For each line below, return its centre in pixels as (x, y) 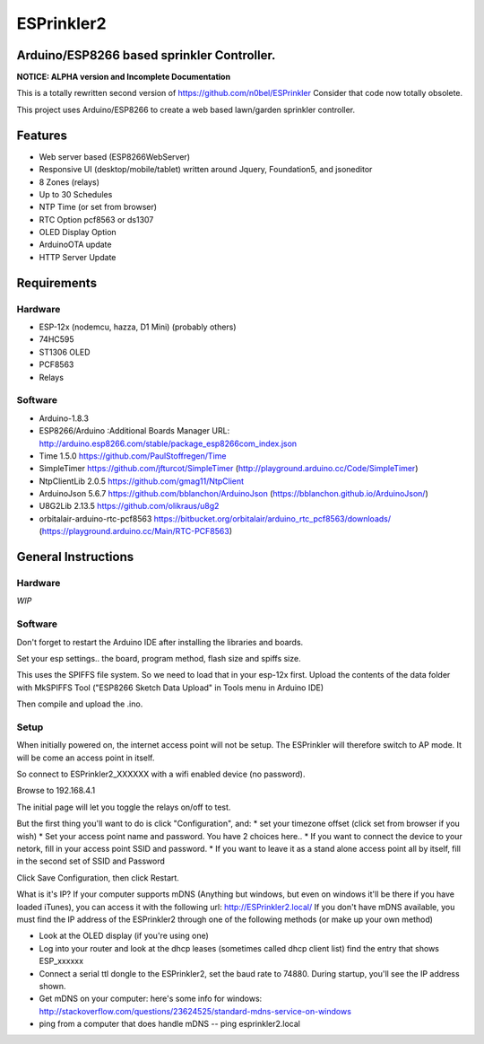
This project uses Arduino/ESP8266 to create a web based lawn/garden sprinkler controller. (186, 110)
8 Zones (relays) (69, 182)
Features (42, 135)
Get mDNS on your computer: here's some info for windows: (151, 999)
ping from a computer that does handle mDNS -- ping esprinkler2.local (169, 1024)
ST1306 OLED (65, 352)
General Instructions (75, 557)
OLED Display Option (78, 232)
